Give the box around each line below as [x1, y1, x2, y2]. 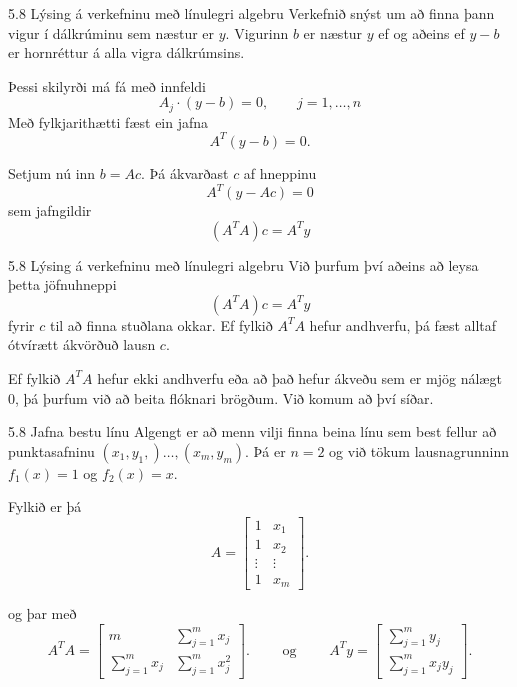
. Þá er [245, 440, 286, 461]
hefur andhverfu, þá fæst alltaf [309, 314, 497, 335]
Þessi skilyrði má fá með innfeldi [8, 75, 207, 96]
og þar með [8, 603, 77, 624]
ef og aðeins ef [378, 22, 465, 43]
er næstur [303, 22, 363, 43]
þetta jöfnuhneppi [8, 274, 117, 295]
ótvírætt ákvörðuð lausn [8, 334, 156, 355]
